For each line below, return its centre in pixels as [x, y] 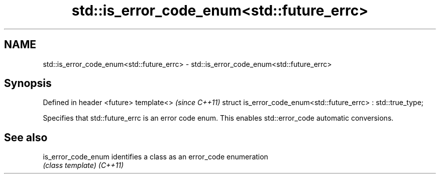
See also [26, 137]
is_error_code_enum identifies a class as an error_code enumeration [155, 157]
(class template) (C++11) [83, 165]
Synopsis [28, 83]
